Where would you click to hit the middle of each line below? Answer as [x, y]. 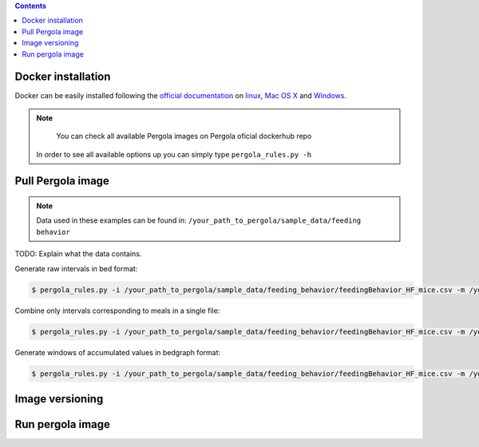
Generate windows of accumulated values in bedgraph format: [118, 352]
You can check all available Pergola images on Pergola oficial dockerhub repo [184, 136]
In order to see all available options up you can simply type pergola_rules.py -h [174, 154]
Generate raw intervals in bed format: [76, 268]
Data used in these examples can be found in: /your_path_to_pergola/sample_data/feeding [199, 220]
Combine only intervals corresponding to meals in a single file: [117, 311]
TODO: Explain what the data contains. [78, 254]
